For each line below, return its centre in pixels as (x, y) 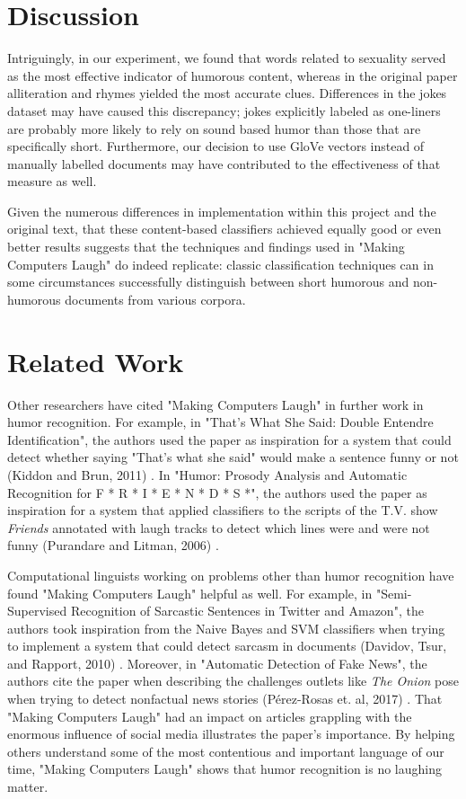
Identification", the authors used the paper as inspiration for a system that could (229, 439)
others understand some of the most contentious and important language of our (226, 751)
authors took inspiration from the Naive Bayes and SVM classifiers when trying (226, 628)
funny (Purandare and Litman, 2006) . (113, 545)
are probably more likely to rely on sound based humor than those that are (214, 128)
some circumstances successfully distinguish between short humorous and (208, 282)
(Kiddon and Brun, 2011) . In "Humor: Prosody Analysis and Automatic (207, 474)
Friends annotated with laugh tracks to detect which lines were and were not (219, 527)
